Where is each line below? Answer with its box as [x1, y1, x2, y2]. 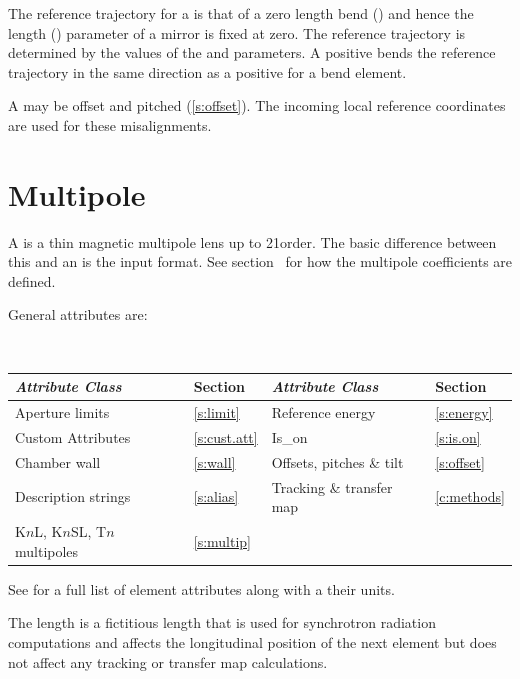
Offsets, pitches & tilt [271, 451, 404, 472]
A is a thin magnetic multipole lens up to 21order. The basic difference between [8, 231, 497, 252]
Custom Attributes [15, 426, 131, 447]
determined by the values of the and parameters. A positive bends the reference [8, 42, 496, 63]
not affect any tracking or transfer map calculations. [8, 651, 328, 672]
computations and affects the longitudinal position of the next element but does [8, 631, 497, 652]
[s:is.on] [435, 426, 481, 447]
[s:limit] [193, 402, 240, 423]
